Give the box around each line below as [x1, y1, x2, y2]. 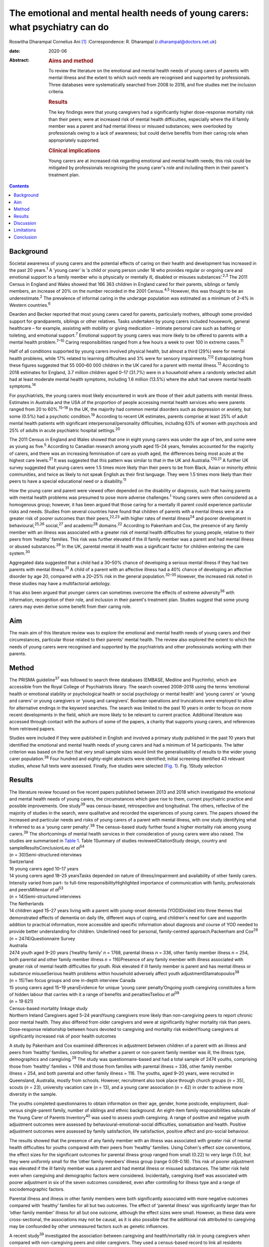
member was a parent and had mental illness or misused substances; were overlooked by [48, 123, 233, 129]
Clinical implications [48, 147, 100, 154]
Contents [9, 183, 29, 189]
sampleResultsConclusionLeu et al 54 [9, 844, 85, 850]
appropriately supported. [48, 137, 100, 143]
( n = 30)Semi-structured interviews [9, 852, 82, 858]
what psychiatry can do [9, 21, 109, 32]
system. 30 [9, 549, 30, 556]
